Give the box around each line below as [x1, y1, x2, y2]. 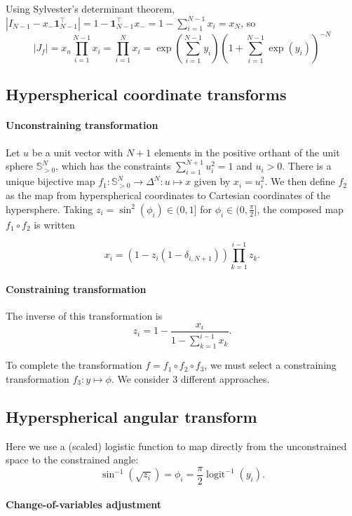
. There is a [282, 158, 332, 173]
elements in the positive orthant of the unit [154, 144, 340, 159]
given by [194, 174, 231, 189]
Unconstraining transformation [6, 118, 158, 133]
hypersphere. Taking [6, 201, 93, 216]
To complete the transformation [6, 358, 142, 372]
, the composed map [257, 201, 344, 216]
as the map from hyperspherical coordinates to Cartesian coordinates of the [6, 188, 331, 203]
